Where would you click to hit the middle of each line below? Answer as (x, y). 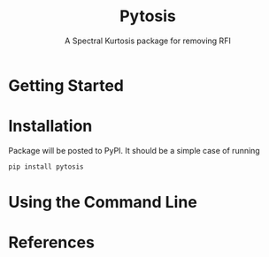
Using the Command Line (103, 202)
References (51, 242)
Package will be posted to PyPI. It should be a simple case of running (134, 150)
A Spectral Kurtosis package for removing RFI (148, 41)
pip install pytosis (46, 166)
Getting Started (66, 85)
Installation (50, 126)
